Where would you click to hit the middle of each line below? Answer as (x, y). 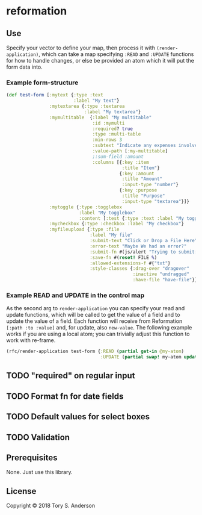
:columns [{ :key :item (121, 162)
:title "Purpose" (143, 196)
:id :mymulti (109, 123)
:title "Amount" (142, 179)
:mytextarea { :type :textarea (87, 107)
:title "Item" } (141, 168)
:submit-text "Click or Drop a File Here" (143, 241)
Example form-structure (42, 83)
